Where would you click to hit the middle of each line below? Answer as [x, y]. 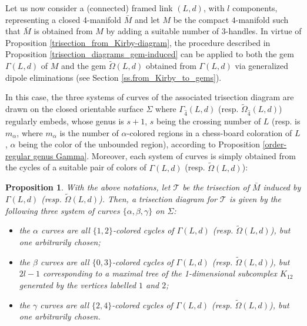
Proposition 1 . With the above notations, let [88, 187]
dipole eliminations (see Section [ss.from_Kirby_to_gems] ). [114, 77]
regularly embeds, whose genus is [65, 121]
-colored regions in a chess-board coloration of [209, 132]
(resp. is [286, 121]
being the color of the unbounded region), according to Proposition [139, 144]
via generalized [262, 66]
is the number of [89, 132]
